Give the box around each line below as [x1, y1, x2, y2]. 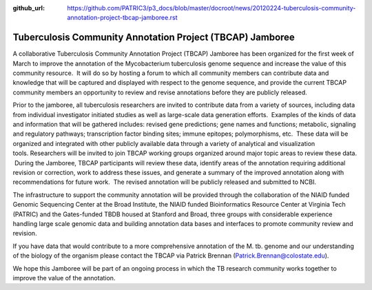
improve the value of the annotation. [12, 273, 116, 282]
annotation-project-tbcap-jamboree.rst [67, 14, 178, 22]
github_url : [12, 4, 45, 12]
